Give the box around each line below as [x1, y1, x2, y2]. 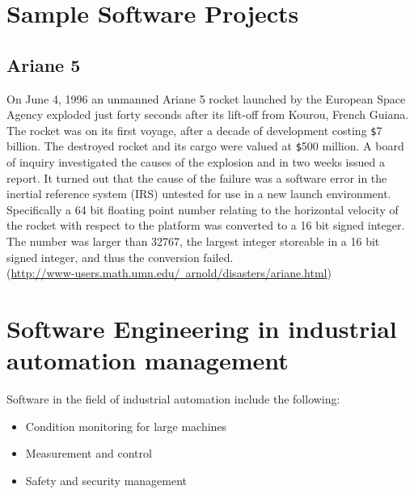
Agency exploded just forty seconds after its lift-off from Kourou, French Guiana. [6, 106, 409, 123]
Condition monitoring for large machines [25, 417, 227, 434]
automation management [6, 344, 289, 377]
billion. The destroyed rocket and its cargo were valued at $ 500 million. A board [6, 137, 404, 154]
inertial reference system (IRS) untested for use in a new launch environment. [6, 185, 391, 202]
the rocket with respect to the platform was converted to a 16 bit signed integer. [6, 217, 405, 234]
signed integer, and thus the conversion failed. [6, 248, 234, 265]
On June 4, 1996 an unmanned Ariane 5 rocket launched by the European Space [6, 90, 406, 107]
